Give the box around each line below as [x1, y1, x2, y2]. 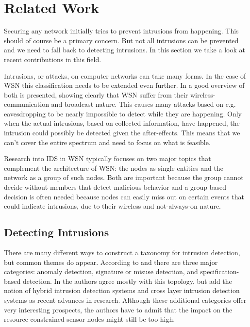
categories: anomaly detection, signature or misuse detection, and [4, 266, 198, 277]
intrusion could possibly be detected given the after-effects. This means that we [4, 128, 240, 138]
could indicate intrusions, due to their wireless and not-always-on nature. [4, 201, 221, 211]
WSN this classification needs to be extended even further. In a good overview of [4, 80, 245, 90]
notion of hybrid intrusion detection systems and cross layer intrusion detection [4, 285, 240, 295]
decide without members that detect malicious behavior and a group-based [4, 182, 227, 192]
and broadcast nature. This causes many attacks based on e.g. [51, 99, 236, 109]
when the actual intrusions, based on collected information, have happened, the [4, 118, 240, 128]
